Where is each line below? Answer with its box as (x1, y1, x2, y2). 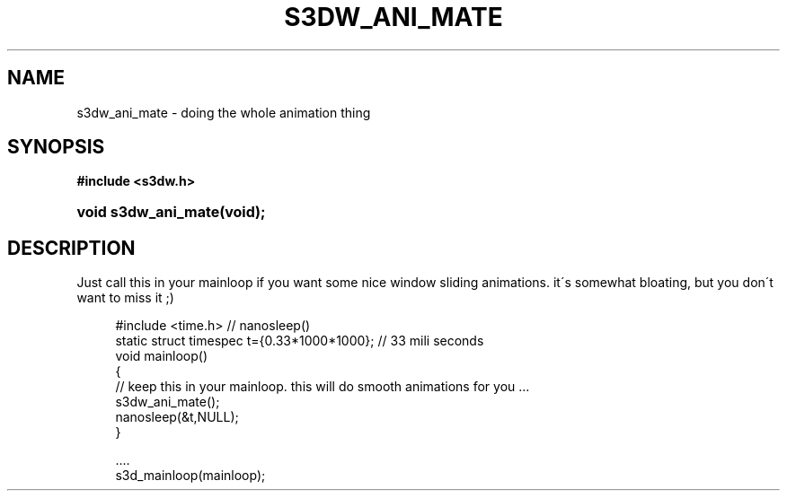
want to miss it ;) (76, 290, 174, 306)
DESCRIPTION (7, 236, 136, 259)
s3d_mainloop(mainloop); (115, 467, 266, 484)
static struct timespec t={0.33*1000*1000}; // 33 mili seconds (115, 333, 484, 349)
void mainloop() (115, 348, 208, 364)
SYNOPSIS (7, 135, 105, 159)
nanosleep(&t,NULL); (115, 409, 239, 425)
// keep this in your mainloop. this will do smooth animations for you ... (115, 379, 530, 395)
